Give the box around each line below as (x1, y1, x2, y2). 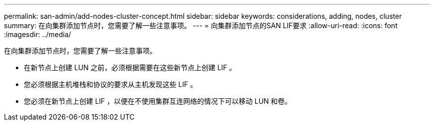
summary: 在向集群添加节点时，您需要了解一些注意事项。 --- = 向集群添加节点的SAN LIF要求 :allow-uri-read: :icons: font (4, 21, 398, 30)
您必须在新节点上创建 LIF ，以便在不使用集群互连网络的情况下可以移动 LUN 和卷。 (24, 97, 292, 105)
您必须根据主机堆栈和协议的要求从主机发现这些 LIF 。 (24, 80, 197, 88)
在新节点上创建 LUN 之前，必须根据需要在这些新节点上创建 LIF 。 (24, 63, 236, 72)
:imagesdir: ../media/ (4, 30, 71, 39)
